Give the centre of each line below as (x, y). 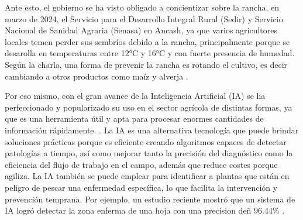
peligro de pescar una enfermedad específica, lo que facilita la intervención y (141, 187)
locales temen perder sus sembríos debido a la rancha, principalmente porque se (147, 41)
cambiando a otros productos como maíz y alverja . (97, 76)
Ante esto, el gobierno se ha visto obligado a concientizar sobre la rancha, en (142, 7)
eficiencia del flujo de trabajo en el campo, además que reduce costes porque (141, 164)
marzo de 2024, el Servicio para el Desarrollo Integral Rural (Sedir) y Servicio (144, 18)
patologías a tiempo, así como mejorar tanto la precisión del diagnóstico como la (149, 153)
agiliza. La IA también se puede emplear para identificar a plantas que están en (147, 176)
